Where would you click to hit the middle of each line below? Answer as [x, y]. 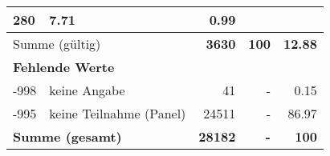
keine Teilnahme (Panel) [118, 113]
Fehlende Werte [64, 67]
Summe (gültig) [57, 44]
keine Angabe [87, 90]
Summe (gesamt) [67, 136]
